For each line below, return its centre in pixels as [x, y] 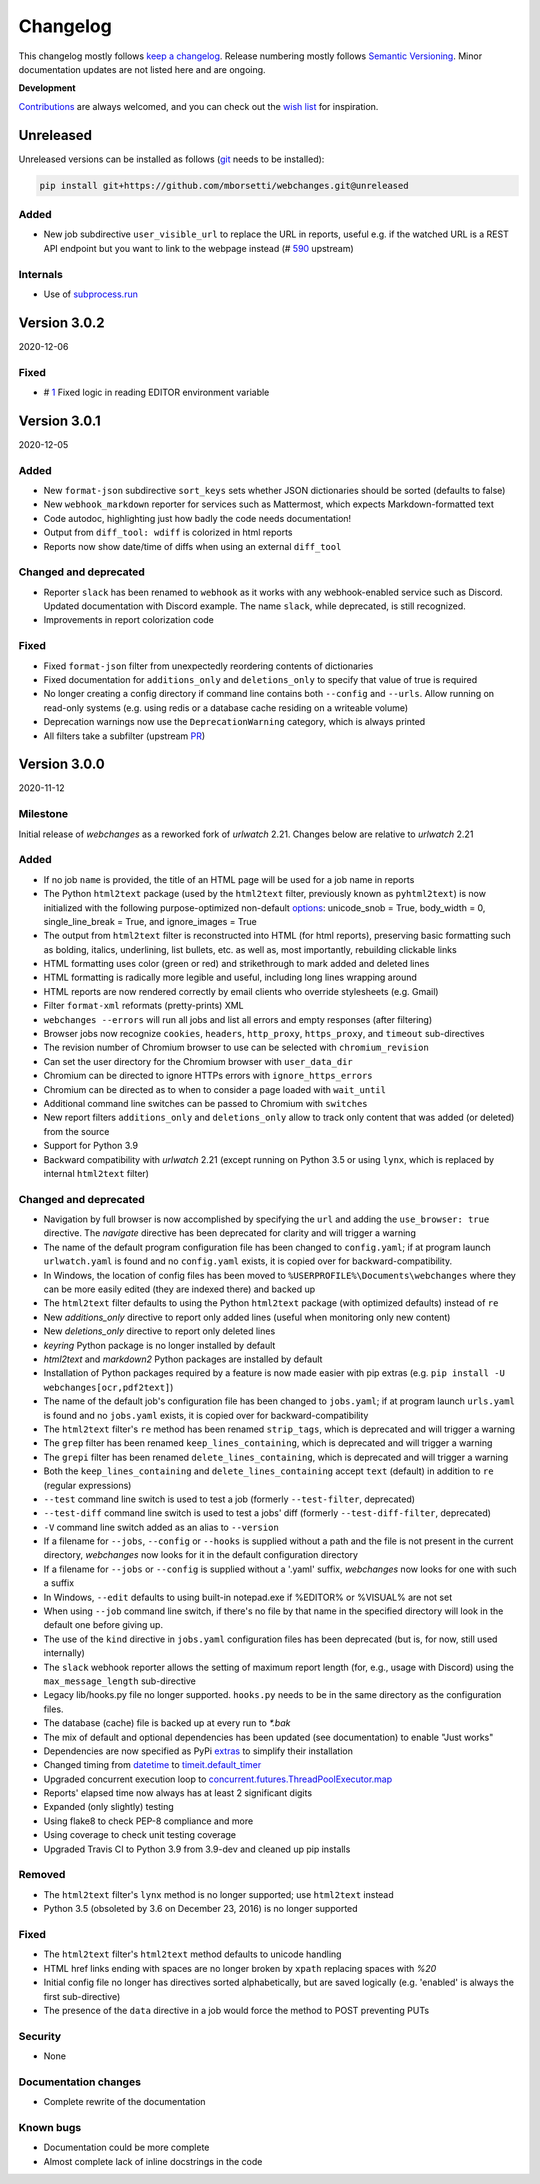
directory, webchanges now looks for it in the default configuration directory [201, 1555]
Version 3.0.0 [61, 764]
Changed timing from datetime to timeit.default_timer [152, 1765]
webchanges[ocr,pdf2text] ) [108, 1387]
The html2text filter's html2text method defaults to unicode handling [192, 1954]
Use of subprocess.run [91, 294]
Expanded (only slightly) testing [108, 1807]
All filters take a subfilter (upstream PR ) [124, 736]
